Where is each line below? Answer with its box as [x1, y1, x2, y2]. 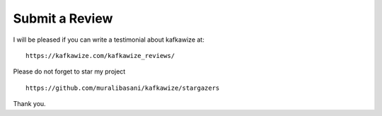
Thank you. [13, 100, 46, 108]
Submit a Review [13, 11, 113, 26]
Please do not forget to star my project [13, 67, 126, 76]
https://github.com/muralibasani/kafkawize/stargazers [25, 83, 220, 92]
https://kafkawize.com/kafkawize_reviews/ [25, 52, 175, 59]
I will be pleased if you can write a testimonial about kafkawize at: [13, 35, 204, 44]
